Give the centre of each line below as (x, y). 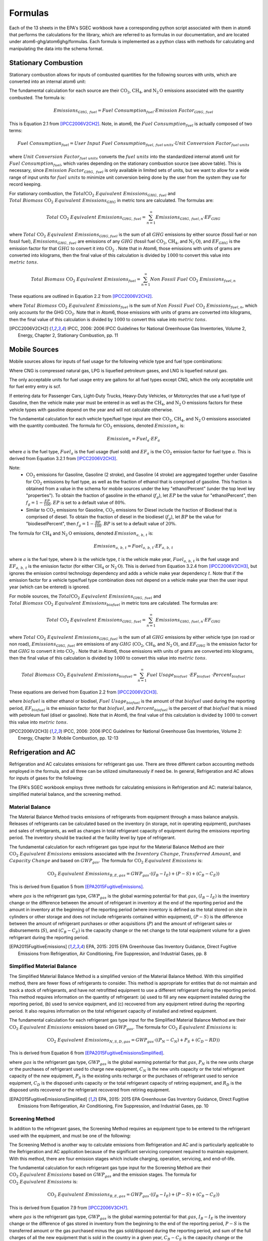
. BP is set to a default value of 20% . (139, 524)
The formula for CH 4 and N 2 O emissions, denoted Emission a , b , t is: (81, 534)
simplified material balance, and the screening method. (65, 794)
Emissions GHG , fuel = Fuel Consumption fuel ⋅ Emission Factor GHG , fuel (133, 111)
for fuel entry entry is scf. (35, 387)
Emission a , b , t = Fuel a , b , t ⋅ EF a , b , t (133, 547)
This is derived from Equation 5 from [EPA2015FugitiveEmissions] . (76, 887)
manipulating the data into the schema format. (56, 48)
